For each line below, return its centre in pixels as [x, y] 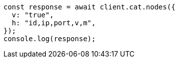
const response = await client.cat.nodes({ [89, 7]
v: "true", [33, 15]
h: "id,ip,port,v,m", [54, 23]
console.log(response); [50, 39]
